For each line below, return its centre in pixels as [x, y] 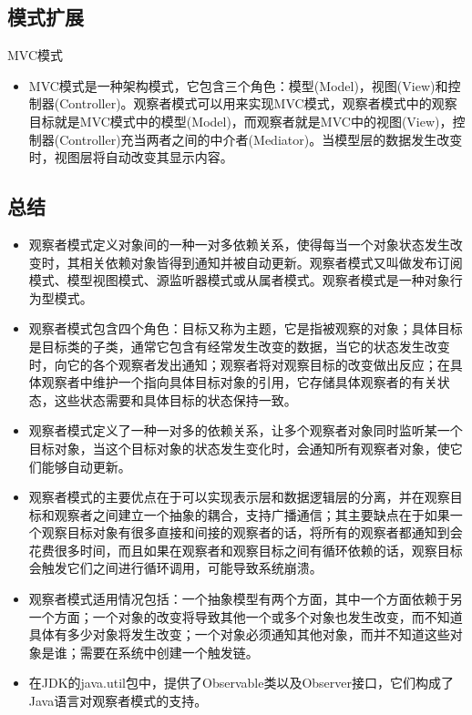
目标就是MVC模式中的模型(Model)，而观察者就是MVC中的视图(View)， [241, 121]
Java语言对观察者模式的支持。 [118, 701]
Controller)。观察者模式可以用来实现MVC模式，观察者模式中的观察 [258, 103]
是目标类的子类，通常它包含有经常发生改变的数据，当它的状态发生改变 [239, 346]
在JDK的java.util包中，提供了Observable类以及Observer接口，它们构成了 [241, 683]
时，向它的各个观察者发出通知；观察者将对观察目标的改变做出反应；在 [239, 364]
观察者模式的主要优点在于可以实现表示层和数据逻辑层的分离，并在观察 [239, 497]
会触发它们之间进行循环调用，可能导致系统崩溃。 [175, 568]
